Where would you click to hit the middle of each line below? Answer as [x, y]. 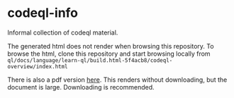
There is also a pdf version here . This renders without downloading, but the [117, 80]
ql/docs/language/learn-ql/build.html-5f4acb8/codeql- [90, 60]
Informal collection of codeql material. [63, 32]
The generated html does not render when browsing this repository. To [111, 46]
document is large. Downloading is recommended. [81, 87]
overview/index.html [38, 66]
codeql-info [43, 13]
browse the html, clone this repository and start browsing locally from [109, 54]
